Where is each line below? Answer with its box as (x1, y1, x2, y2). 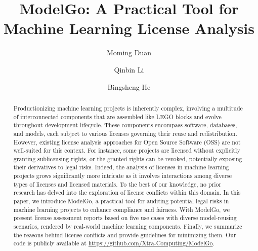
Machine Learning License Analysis (3, 18, 255, 39)
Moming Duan (106, 47, 152, 58)
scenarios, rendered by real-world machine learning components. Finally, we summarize (13, 222, 242, 231)
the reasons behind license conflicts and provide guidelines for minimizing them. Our (13, 230, 236, 239)
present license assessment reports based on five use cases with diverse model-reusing (13, 213, 237, 222)
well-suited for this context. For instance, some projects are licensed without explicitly (13, 146, 240, 155)
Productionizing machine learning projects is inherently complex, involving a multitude (13, 103, 243, 112)
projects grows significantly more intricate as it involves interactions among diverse (13, 171, 232, 180)
